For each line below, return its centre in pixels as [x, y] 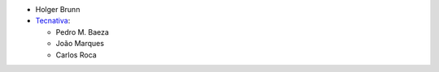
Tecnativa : [53, 21]
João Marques [80, 44]
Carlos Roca [76, 55]
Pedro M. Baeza [83, 32]
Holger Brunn [58, 9]
